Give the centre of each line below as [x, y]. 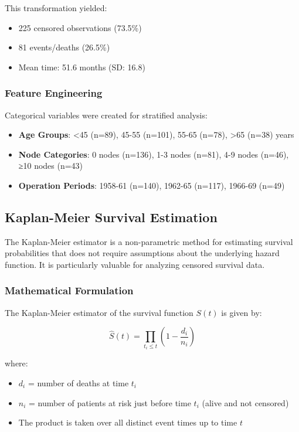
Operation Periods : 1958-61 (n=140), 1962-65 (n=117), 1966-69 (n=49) [152, 185]
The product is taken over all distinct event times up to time [128, 422]
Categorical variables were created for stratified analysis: [106, 115]
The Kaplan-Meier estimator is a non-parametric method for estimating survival [149, 241]
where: [16, 363]
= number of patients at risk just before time [110, 402]
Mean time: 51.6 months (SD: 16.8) [82, 67]
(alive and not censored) [245, 402]
